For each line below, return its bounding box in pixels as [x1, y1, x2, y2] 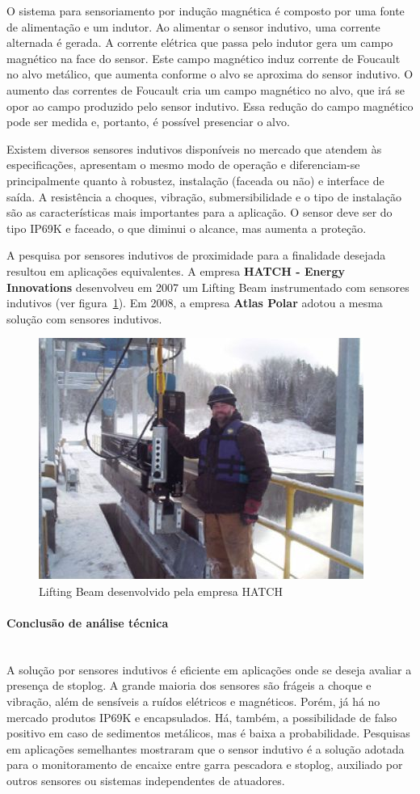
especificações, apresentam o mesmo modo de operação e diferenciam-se [6, 156, 360, 173]
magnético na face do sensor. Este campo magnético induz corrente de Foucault [6, 49, 401, 66]
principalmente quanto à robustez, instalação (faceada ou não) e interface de [6, 171, 384, 188]
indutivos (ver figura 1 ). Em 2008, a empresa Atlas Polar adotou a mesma [6, 294, 383, 311]
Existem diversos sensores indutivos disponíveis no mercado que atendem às [6, 140, 382, 157]
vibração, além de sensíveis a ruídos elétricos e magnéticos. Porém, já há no [6, 693, 380, 710]
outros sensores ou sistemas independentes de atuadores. [6, 772, 285, 789]
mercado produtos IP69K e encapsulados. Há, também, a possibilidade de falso [6, 708, 397, 725]
